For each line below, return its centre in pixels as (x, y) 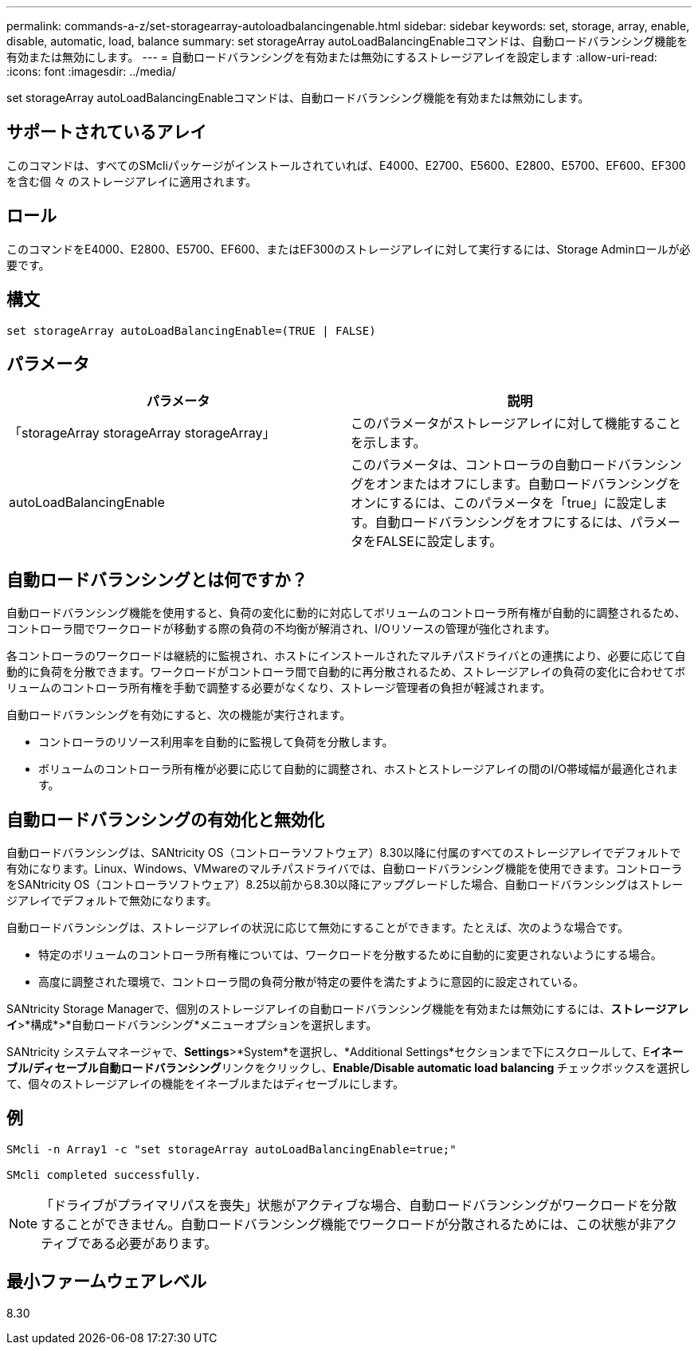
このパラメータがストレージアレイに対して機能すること (516, 424)
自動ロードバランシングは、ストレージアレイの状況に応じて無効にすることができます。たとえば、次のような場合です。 (318, 928)
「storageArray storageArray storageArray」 (142, 433)
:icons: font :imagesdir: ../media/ (91, 71)
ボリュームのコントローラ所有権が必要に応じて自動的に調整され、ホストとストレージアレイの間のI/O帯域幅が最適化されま (358, 769)
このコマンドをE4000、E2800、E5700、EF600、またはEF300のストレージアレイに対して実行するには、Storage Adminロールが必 (349, 249)
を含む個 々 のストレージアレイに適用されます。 (132, 181)
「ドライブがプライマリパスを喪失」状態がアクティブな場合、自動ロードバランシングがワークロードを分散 (359, 1205)
